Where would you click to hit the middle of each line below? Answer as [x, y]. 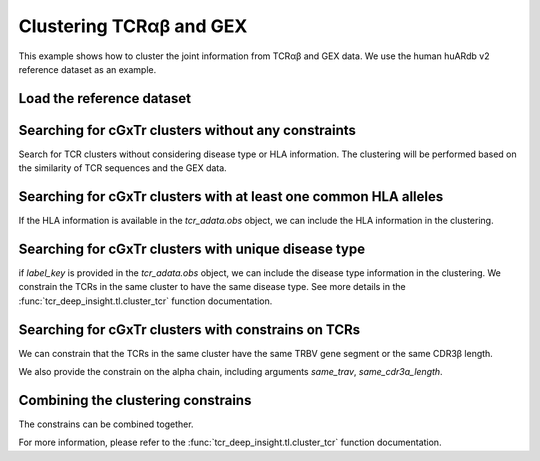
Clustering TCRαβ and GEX [133, 26]
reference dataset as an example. [87, 69]
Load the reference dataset [105, 98]
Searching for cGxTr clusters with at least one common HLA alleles [231, 196]
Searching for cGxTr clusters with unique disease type [191, 248]
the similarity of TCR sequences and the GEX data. [122, 168]
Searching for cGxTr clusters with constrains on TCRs [189, 329]
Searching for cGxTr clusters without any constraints [187, 130]
